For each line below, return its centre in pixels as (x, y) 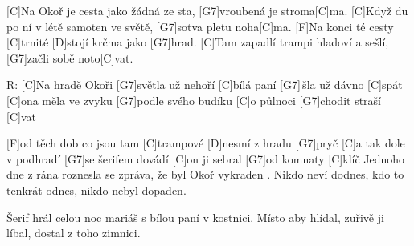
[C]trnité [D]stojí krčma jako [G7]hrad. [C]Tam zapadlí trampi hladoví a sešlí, (198, 42)
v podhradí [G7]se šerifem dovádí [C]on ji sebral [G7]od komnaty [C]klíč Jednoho (206, 158)
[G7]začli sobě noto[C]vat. (70, 57)
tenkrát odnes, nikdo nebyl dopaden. (96, 190)
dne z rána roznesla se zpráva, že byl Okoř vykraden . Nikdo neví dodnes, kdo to (205, 174)
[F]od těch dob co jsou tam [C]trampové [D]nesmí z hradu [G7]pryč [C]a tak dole (206, 143)
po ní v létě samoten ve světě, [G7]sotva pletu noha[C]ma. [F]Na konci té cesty (200, 26)
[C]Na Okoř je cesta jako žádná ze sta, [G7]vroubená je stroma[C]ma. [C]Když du (207, 10)
